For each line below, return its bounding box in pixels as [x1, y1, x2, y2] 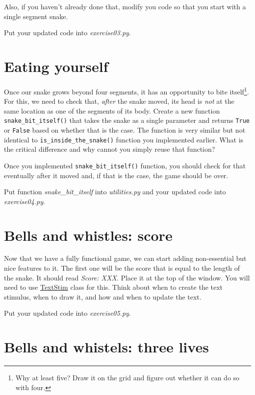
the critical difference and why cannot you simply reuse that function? [4, 144, 215, 154]
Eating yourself [4, 56, 108, 76]
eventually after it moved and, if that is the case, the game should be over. [4, 170, 229, 180]
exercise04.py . [4, 196, 45, 206]
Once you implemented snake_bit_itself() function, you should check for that [4, 160, 246, 170]
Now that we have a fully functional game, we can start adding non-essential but [4, 253, 247, 263]
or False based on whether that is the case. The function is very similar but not [4, 125, 246, 135]
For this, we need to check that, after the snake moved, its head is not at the [4, 96, 234, 106]
